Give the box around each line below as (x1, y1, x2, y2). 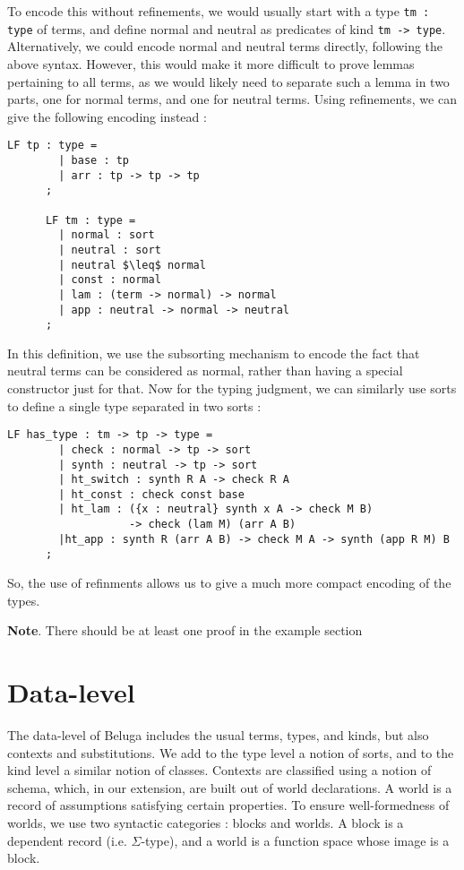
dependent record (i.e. (7, 831, 127, 849)
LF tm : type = (45, 213, 136, 227)
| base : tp (58, 153, 130, 167)
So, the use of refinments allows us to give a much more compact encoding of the (7, 573, 451, 592)
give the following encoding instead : (7, 107, 207, 125)
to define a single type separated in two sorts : (7, 396, 262, 415)
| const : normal (58, 273, 161, 287)
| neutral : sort (58, 243, 161, 256)
